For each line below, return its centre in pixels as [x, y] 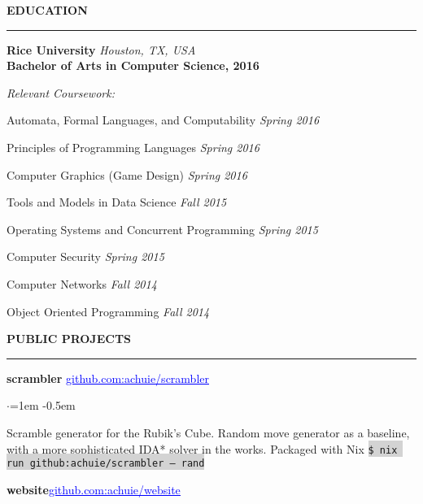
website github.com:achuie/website [94, 489]
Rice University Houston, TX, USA [101, 49]
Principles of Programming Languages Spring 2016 [133, 147]
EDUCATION [47, 10]
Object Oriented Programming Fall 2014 [108, 311]
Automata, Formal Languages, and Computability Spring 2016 [163, 120]
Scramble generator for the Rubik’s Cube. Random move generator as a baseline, [208, 432]
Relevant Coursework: [61, 92]
